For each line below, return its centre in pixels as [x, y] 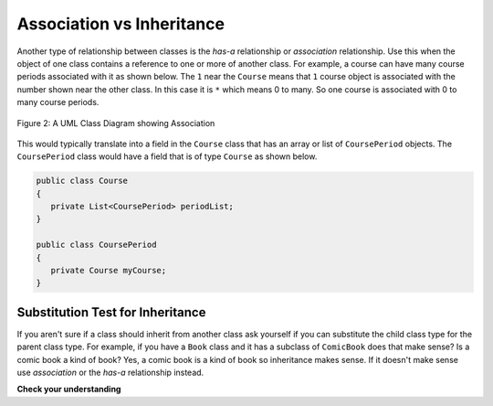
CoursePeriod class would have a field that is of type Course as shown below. [167, 156]
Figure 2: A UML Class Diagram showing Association [116, 123]
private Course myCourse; [109, 270]
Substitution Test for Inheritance [111, 312]
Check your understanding [69, 390]
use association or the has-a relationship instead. [110, 373]
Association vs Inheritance [121, 24]
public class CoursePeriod [96, 245]
